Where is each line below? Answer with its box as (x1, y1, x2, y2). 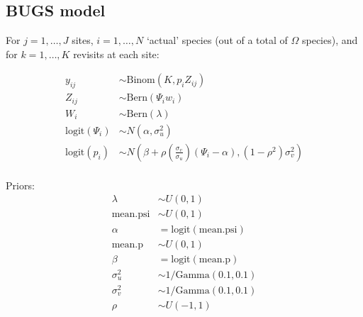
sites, (72, 33, 94, 48)
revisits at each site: (73, 46, 160, 61)
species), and (301, 33, 358, 48)
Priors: (6, 177, 35, 192)
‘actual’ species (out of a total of (146, 33, 288, 48)
